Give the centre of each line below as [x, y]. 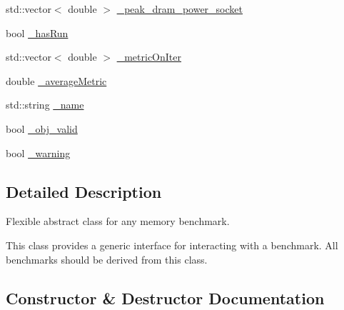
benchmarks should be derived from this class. [107, 259]
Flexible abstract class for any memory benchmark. [118, 221]
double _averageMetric [56, 80]
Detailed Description [84, 191]
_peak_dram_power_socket [180, 9]
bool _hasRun [37, 32]
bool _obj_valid [42, 128]
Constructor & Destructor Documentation [165, 297]
